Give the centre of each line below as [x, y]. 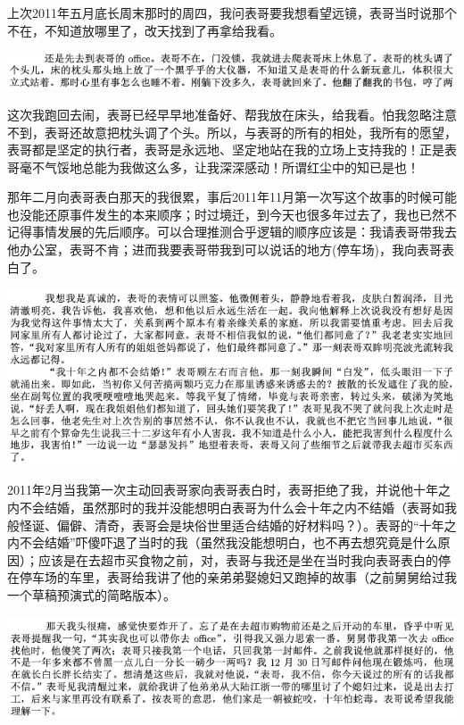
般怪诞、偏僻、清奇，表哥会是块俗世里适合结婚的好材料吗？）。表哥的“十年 [226, 525]
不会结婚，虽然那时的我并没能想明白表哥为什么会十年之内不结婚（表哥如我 [238, 507]
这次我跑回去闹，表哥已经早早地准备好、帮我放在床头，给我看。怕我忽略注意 [232, 114]
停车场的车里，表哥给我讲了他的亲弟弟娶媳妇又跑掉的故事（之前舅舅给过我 [238, 577]
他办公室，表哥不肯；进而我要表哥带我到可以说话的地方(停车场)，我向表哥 [224, 250]
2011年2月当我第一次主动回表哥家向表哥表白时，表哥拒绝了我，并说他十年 [223, 490]
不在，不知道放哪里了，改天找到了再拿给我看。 [145, 30]
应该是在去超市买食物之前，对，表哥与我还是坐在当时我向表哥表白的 [238, 559]
